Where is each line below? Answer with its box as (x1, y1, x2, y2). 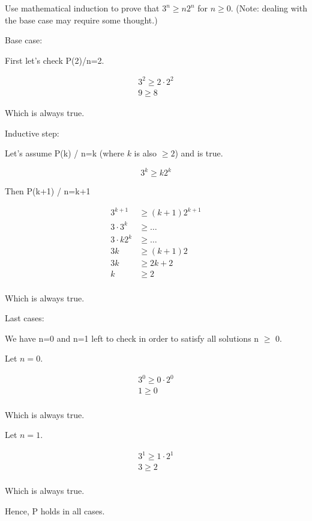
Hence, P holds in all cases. (5, 504, 105, 517)
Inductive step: (5, 126, 59, 139)
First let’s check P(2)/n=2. (5, 54, 104, 66)
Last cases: (5, 312, 44, 324)
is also (134, 147, 157, 159)
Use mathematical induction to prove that (5, 2, 160, 14)
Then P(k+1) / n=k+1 (5, 185, 91, 197)
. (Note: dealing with (230, 2, 307, 14)
